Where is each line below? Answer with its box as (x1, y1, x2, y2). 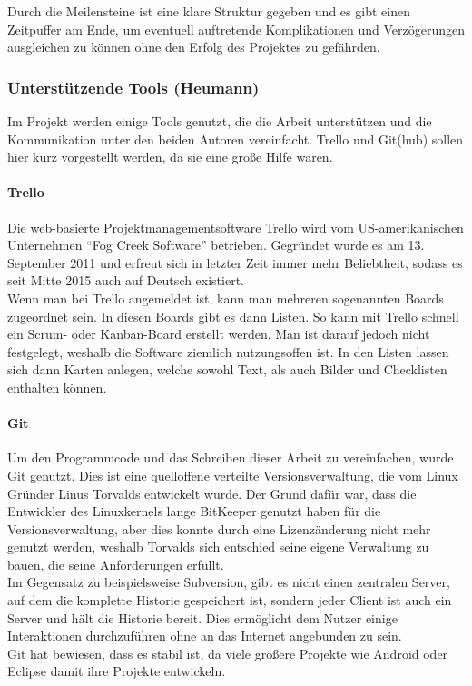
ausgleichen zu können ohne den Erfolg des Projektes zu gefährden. (7, 37, 380, 56)
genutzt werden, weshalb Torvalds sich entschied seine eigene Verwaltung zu (7, 537, 429, 556)
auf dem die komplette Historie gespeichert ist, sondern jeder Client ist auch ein (7, 591, 452, 610)
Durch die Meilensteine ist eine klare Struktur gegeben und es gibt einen (7, 2, 410, 20)
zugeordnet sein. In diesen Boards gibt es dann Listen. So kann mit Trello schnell (7, 306, 459, 325)
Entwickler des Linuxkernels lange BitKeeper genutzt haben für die (7, 502, 381, 521)
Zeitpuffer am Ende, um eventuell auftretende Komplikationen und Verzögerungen (7, 19, 465, 38)
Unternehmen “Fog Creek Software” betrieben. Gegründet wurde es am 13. (7, 235, 425, 254)
